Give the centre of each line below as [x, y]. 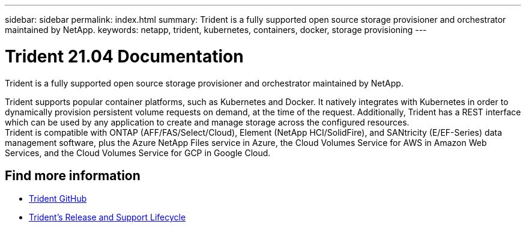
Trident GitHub [58, 199]
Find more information [73, 175]
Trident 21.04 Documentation [124, 56]
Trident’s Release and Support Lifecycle [107, 217]
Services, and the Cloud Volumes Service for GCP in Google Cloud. [138, 153]
